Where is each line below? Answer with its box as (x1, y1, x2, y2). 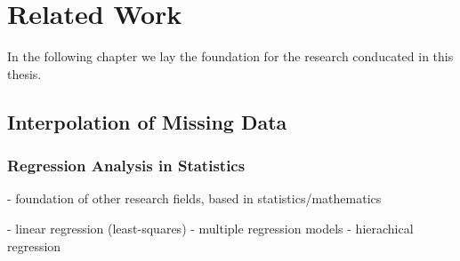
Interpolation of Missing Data (7, 107, 287, 135)
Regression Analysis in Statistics (7, 154, 246, 177)
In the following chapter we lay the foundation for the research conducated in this (7, 47, 454, 66)
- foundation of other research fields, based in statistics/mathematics (7, 189, 382, 208)
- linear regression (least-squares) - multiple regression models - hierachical (7, 218, 414, 237)
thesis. (7, 64, 42, 83)
